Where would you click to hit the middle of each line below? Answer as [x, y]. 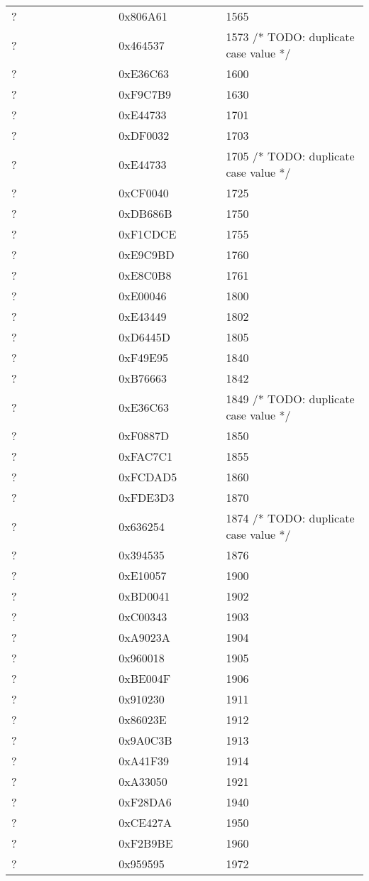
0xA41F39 [144, 761]
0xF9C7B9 [145, 94]
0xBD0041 [144, 596]
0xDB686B [145, 213]
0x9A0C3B [145, 740]
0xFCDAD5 [148, 477]
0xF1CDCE [148, 234]
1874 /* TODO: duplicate [290, 518]
